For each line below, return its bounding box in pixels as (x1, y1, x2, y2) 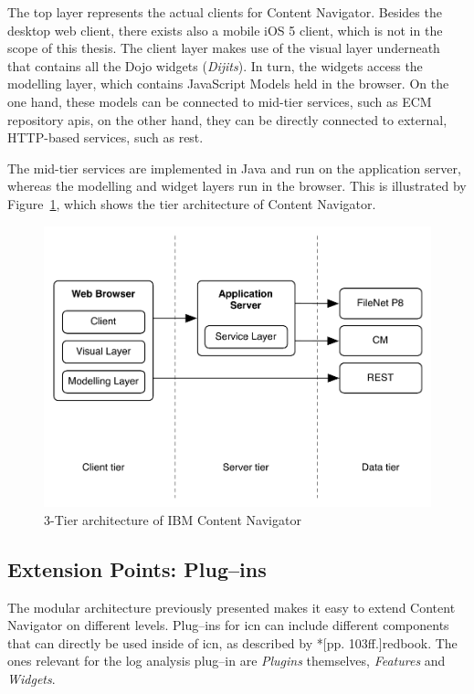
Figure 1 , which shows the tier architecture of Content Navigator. (7, 194, 376, 213)
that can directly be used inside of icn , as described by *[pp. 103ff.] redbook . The (7, 633, 458, 652)
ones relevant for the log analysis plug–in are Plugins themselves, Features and (7, 651, 446, 670)
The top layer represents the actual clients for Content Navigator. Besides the (7, 3, 442, 21)
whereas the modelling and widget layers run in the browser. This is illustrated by (7, 176, 467, 195)
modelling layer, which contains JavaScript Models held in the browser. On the (7, 74, 449, 93)
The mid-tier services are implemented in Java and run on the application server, (7, 158, 461, 177)
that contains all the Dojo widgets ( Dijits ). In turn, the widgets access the (7, 56, 423, 75)
